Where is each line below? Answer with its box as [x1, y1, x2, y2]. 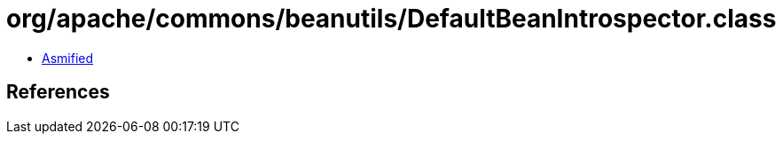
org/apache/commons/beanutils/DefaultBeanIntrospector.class [6, 4, 777, 34]
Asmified [42, 50, 94, 66]
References [6, 81, 110, 104]
